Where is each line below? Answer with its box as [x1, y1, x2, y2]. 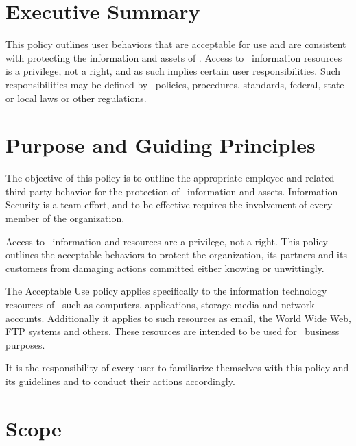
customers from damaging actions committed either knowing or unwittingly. [5, 260, 324, 275]
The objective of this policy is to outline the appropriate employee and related [5, 171, 335, 185]
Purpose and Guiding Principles [5, 131, 316, 159]
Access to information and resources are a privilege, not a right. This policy [5, 234, 328, 248]
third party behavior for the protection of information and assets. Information [5, 184, 338, 198]
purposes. [5, 337, 45, 351]
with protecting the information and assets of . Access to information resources [5, 50, 342, 64]
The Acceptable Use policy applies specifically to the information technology [5, 284, 327, 298]
